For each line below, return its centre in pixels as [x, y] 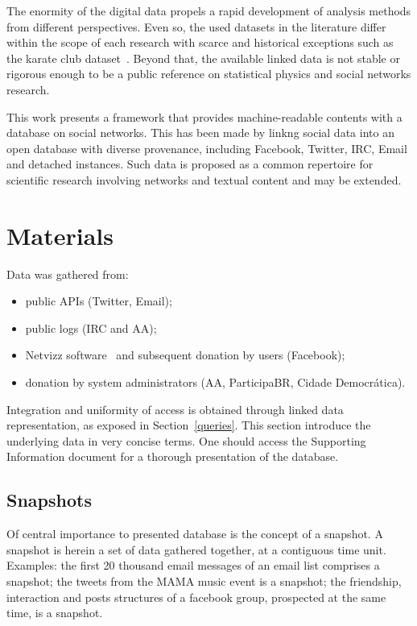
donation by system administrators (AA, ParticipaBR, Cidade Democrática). [215, 382]
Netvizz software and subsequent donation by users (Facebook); [185, 355]
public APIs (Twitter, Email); [99, 301]
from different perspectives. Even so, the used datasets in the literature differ [196, 26]
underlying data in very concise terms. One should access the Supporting [186, 440]
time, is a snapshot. [55, 613]
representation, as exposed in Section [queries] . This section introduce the [189, 425]
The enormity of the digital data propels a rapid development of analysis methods [209, 10]
